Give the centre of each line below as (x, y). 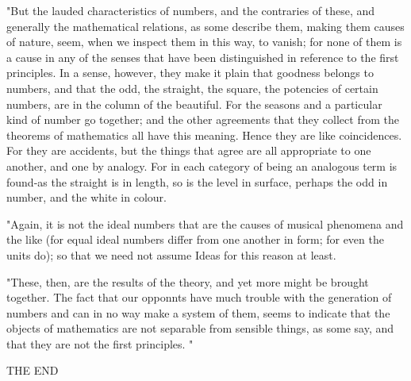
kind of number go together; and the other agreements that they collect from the (203, 119)
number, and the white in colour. (86, 197)
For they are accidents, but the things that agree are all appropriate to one (189, 150)
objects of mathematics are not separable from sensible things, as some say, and (200, 328)
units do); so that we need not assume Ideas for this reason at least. (171, 254)
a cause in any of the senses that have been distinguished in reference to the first (203, 57)
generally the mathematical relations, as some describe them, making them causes (205, 26)
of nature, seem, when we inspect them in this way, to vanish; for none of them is (204, 42)
